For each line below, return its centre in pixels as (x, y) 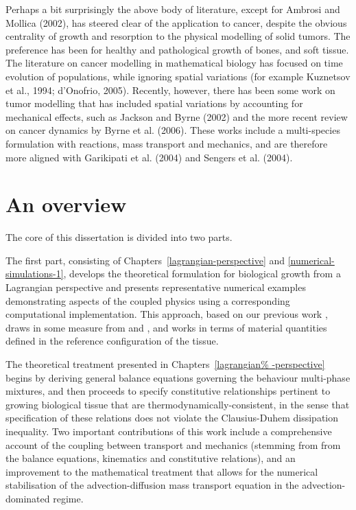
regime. (68, 498)
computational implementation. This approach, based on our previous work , (167, 314)
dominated (28, 498)
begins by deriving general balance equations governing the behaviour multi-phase (178, 377)
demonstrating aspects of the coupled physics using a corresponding (148, 300)
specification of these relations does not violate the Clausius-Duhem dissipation (172, 418)
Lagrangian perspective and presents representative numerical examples (156, 287)
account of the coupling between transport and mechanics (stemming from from (173, 444)
